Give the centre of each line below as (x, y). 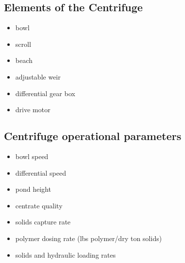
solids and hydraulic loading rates (65, 254)
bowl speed (32, 156)
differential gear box (45, 93)
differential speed (41, 172)
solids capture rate (43, 222)
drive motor (33, 110)
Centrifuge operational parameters (93, 136)
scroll (23, 44)
